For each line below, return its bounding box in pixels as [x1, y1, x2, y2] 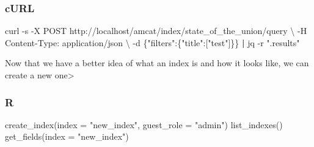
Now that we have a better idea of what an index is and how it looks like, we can [5, 56, 309, 69]
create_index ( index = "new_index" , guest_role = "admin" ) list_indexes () [5, 118, 283, 131]
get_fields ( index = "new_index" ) [5, 130, 129, 143]
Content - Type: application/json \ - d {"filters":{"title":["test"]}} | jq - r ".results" [5, 36, 300, 49]
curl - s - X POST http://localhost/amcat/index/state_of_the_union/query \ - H [5, 24, 307, 37]
